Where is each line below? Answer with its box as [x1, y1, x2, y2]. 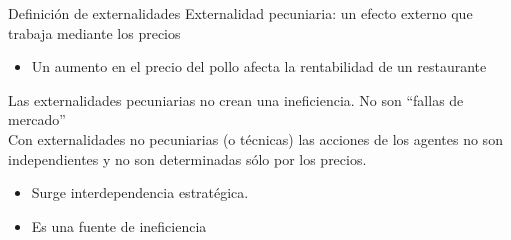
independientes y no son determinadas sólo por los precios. [8, 148, 367, 169]
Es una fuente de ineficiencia [31, 215, 207, 236]
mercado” [8, 109, 66, 130]
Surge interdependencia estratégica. [31, 182, 249, 203]
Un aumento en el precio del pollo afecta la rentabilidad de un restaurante [31, 56, 487, 77]
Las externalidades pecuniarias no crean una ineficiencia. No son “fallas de [8, 89, 464, 110]
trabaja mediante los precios [8, 22, 181, 43]
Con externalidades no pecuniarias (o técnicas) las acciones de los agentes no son [8, 128, 503, 149]
